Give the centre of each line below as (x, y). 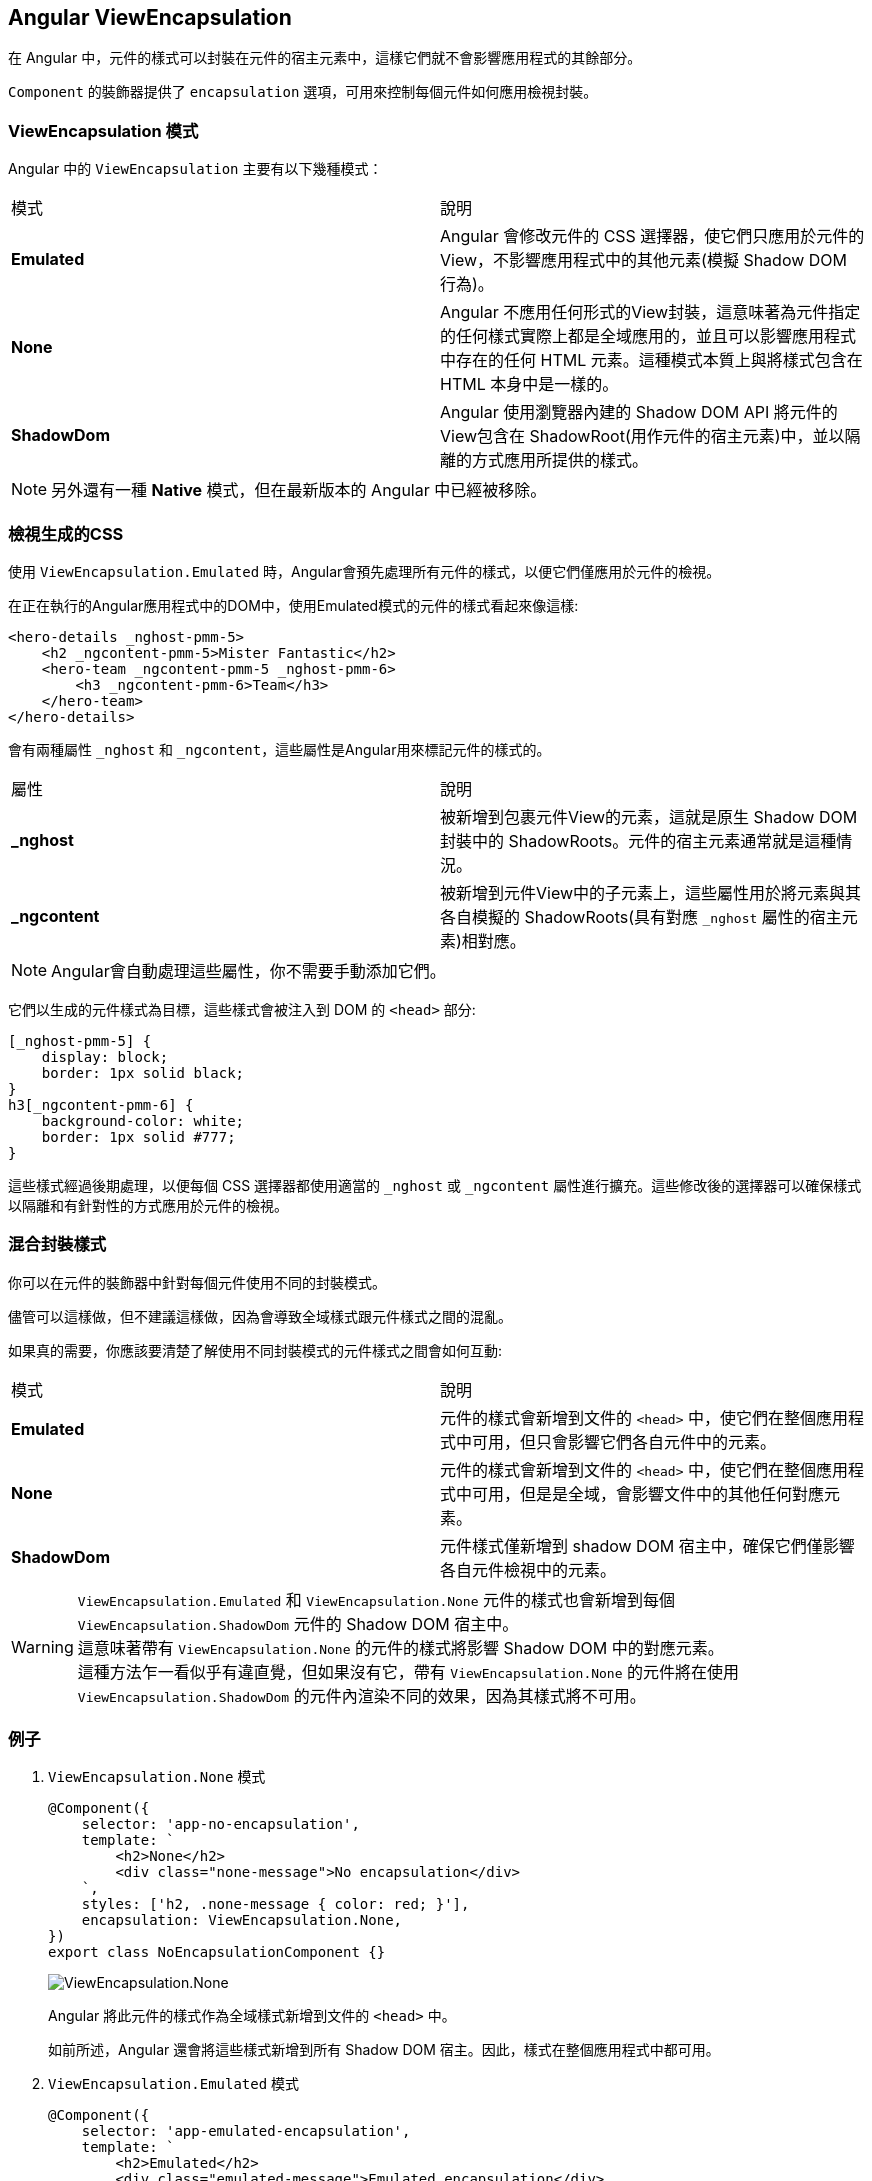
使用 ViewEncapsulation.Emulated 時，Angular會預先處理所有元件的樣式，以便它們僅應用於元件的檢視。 (364, 571)
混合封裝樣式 (57, 1244)
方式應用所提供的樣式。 (560, 460)
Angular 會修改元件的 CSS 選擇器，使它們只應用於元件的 (652, 236)
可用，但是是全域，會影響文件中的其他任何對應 (648, 1493)
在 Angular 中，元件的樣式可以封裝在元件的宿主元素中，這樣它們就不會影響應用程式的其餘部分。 (325, 58)
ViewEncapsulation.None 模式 (157, 1777)
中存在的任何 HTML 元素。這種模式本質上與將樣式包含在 (651, 360)
